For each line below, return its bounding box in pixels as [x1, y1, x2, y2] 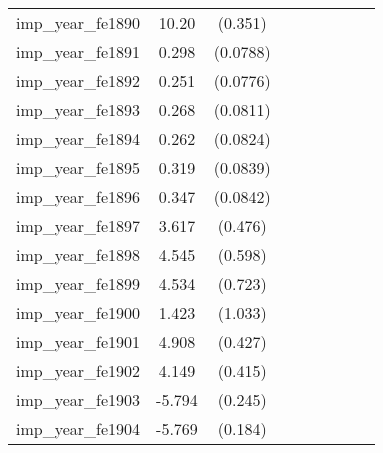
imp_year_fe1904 [16, 417, 141, 440]
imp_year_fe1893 [16, 98, 141, 121]
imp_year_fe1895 [16, 156, 141, 179]
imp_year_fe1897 [16, 214, 141, 237]
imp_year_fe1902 [16, 359, 141, 382]
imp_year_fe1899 [16, 272, 141, 295]
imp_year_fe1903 [16, 388, 141, 411]
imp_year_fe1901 [16, 330, 141, 353]
